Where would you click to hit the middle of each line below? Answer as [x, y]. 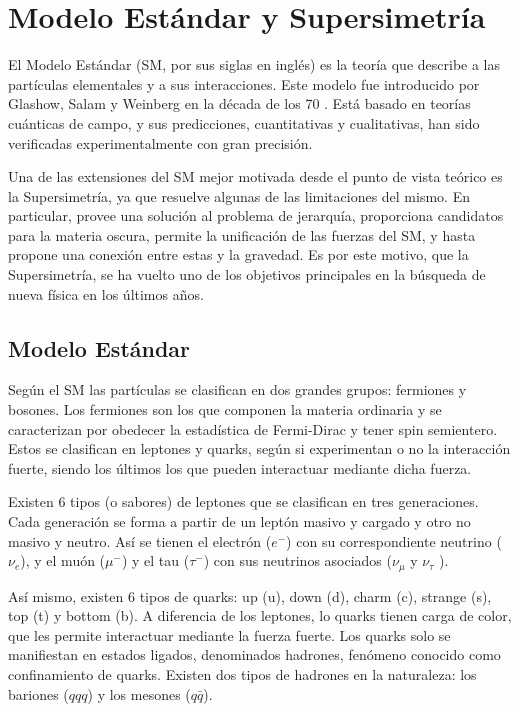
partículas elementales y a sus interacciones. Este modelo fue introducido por [244, 83]
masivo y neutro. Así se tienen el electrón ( [140, 540]
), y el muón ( [63, 560]
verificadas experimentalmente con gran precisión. [160, 142]
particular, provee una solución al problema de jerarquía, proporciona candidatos [256, 215]
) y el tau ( [155, 560]
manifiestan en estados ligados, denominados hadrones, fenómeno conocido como [254, 654]
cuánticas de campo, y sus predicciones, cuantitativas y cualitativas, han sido [244, 122]
